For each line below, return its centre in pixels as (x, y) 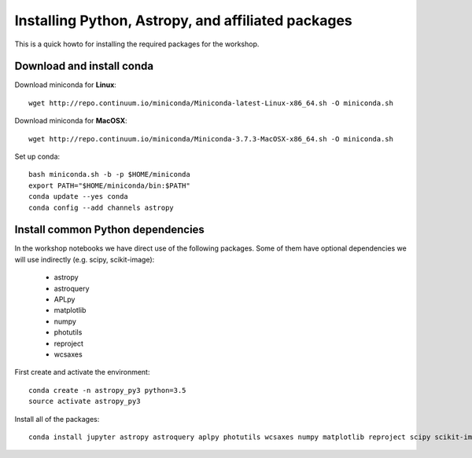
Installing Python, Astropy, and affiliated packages (184, 20)
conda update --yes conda (79, 197)
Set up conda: (37, 156)
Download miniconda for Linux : (66, 85)
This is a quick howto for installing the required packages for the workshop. (137, 44)
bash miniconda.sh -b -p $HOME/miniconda (109, 174)
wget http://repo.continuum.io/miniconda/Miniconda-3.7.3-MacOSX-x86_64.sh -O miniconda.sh (211, 139)
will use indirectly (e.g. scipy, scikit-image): (85, 259)
